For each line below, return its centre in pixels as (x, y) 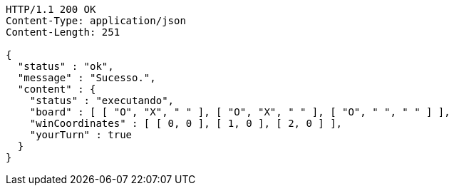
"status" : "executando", (102, 100)
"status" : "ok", (66, 66)
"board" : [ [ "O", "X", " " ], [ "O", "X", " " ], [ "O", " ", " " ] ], (240, 112)
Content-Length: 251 (63, 32)
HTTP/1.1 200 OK (51, 9)
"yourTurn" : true (81, 135)
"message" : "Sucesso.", (87, 78)
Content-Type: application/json (96, 21)
